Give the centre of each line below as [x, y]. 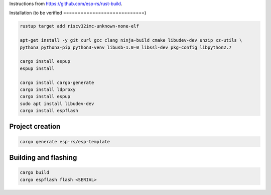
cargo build [35, 173]
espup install [37, 68]
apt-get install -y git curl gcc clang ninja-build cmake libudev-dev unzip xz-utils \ [131, 40]
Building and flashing [43, 158]
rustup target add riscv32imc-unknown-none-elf [79, 26]
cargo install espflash [49, 111]
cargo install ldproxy [48, 89]
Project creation [35, 126]
